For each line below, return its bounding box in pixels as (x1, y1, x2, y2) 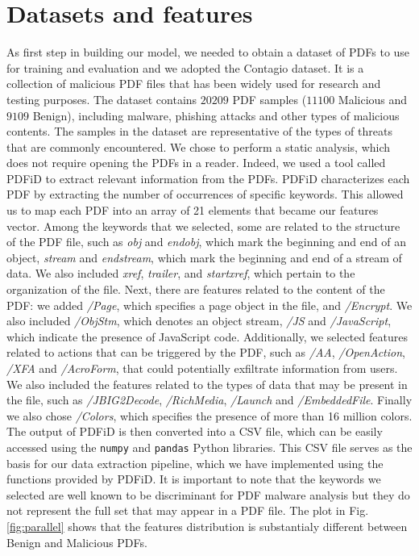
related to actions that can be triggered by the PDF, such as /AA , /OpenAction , (6, 344, 405, 361)
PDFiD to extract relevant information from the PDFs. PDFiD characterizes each (6, 169, 410, 186)
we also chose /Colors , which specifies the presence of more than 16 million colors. (6, 407, 413, 424)
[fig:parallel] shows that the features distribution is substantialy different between (6, 518, 408, 534)
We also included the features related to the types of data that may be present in (6, 375, 408, 392)
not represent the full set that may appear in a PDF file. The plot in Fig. (6, 502, 369, 519)
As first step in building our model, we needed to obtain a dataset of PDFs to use (6, 44, 410, 61)
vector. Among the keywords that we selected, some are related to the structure (6, 217, 400, 234)
